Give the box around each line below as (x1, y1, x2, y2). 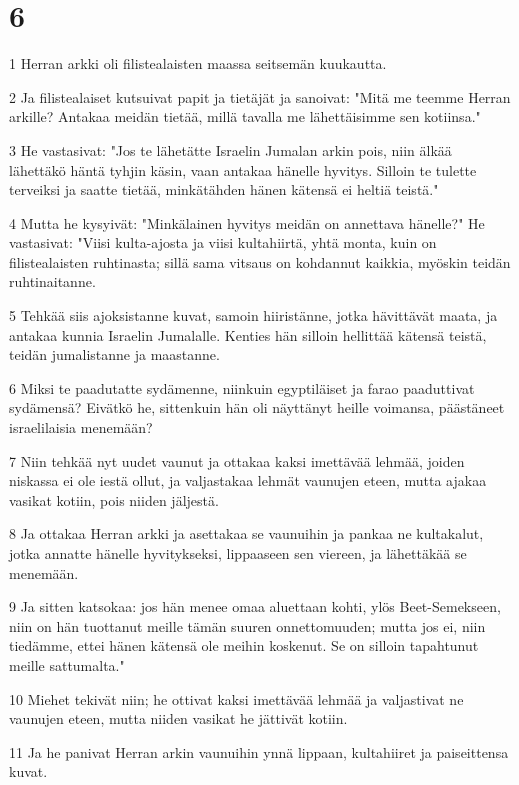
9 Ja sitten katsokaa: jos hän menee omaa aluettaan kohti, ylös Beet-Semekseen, (9, 596, 501, 617)
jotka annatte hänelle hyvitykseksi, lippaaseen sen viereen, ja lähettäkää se (9, 543, 467, 563)
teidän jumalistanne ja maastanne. (9, 344, 220, 365)
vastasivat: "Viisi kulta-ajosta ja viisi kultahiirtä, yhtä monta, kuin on (9, 232, 437, 253)
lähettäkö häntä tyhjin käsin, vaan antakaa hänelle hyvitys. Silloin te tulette (9, 159, 477, 180)
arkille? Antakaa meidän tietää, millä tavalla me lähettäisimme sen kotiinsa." (9, 106, 481, 127)
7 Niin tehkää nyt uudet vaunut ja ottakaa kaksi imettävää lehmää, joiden (9, 450, 465, 471)
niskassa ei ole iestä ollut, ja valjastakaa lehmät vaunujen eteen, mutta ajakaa (9, 470, 487, 491)
